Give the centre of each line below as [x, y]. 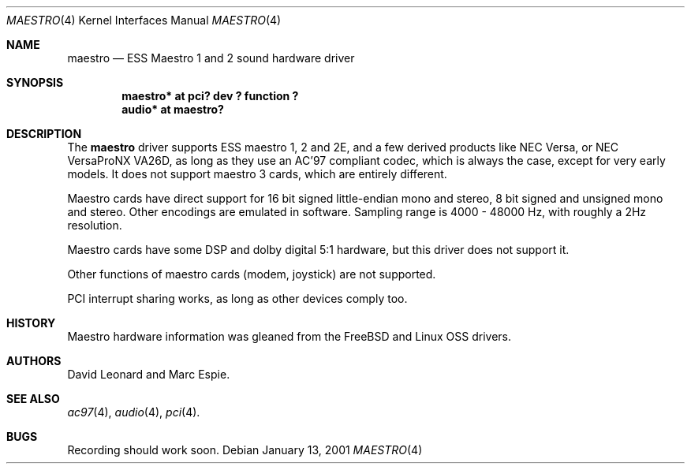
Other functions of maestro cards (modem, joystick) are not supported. [252, 274]
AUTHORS [34, 361]
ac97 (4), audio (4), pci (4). [134, 412]
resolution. [95, 225]
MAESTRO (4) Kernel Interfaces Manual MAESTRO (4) [144, 20]
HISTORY [31, 323]
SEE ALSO [33, 399]
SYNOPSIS [35, 82]
